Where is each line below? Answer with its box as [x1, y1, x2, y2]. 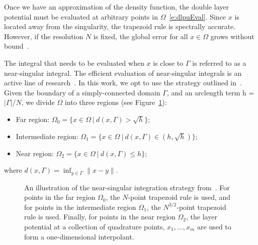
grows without [210, 31, 254, 41]
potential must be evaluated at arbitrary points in [4, 11, 158, 22]
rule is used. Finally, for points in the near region [24, 211, 176, 222]
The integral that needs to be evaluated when [4, 57, 144, 68]
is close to [153, 57, 184, 68]
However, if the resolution [4, 31, 83, 41]
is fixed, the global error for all [93, 31, 188, 41]
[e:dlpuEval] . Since [169, 11, 226, 22]
